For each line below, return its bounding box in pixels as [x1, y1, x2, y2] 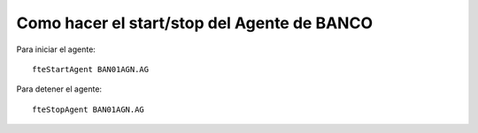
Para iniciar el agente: [16, 44, 96, 55]
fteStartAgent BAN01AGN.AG [32, 64, 150, 74]
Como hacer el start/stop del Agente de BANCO [16, 13, 374, 33]
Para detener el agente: [16, 84, 102, 94]
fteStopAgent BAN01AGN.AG [32, 104, 145, 115]
